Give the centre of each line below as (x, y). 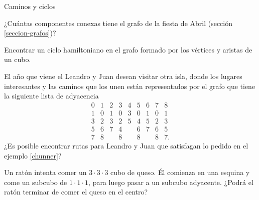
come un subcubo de (36, 182)
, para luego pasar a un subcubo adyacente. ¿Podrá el (171, 182)
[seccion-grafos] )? (30, 33)
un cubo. (18, 59)
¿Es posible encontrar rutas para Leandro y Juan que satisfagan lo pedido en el (126, 145)
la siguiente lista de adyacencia (51, 96)
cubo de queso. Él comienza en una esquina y (180, 172)
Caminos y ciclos (30, 6)
